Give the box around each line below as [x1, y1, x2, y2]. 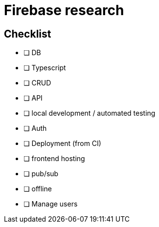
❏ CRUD [23, 79, 51, 87]
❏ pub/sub [23, 169, 59, 178]
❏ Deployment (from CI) [23, 139, 101, 148]
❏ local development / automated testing [23, 109, 156, 118]
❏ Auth [23, 124, 47, 133]
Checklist [4, 27, 51, 40]
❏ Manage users [23, 200, 78, 208]
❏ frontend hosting [23, 154, 85, 163]
